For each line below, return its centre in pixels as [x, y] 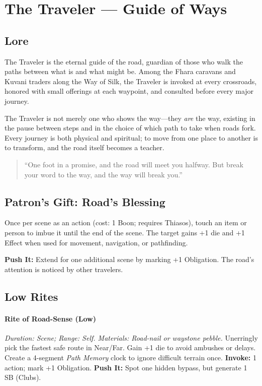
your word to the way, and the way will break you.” [103, 174]
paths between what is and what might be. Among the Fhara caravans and [120, 71]
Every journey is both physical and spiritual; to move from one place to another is [131, 137]
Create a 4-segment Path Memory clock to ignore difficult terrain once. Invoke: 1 [130, 358]
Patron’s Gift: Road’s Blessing [85, 201]
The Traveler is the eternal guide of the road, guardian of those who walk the [124, 61]
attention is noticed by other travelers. [64, 269]
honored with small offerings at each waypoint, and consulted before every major [129, 91]
